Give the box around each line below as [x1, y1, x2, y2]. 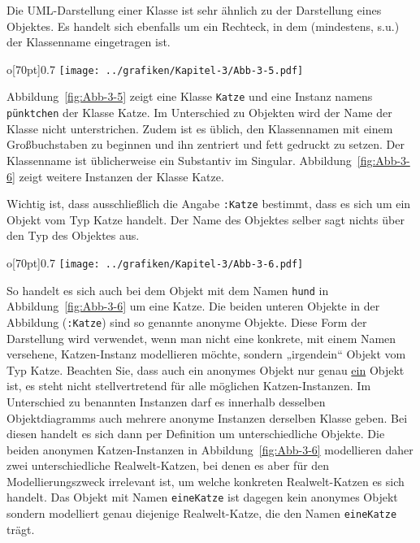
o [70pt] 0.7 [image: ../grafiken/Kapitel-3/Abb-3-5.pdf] [6, 60, 304, 77]
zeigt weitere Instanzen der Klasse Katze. [19, 167, 224, 185]
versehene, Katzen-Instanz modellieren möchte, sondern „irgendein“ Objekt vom [6, 345, 406, 363]
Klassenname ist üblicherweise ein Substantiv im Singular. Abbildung [6, 151, 352, 168]
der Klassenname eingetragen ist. [6, 33, 171, 50]
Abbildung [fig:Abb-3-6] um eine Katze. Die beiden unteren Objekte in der [6, 298, 380, 315]
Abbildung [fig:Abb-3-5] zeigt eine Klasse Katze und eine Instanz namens [6, 88, 373, 105]
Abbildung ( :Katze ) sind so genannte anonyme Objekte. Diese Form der [6, 313, 367, 330]
